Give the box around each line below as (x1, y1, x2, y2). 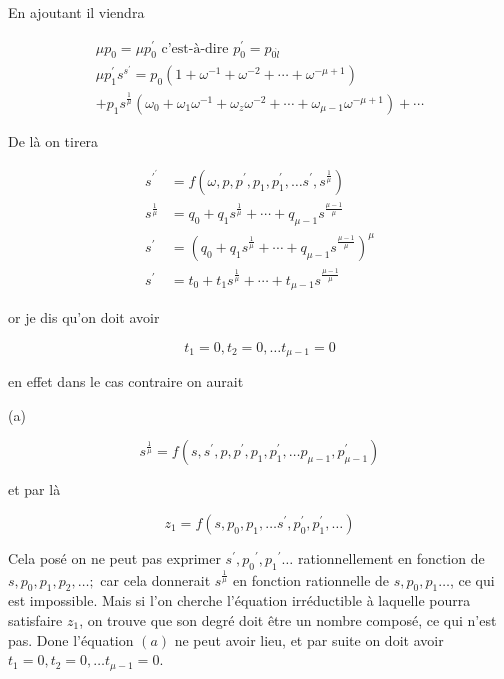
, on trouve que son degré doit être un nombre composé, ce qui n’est (79, 609, 497, 630)
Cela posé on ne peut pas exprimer (8, 548, 221, 568)
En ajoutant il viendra (8, 2, 145, 22)
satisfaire (8, 609, 63, 630)
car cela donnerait (100, 569, 211, 590)
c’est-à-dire (161, 41, 229, 56)
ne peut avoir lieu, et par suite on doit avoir (174, 629, 444, 650)
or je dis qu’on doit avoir (8, 307, 160, 328)
